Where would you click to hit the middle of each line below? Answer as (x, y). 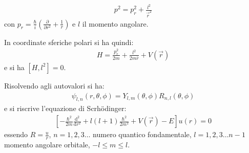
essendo (16, 134)
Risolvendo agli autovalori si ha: (54, 85)
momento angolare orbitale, (47, 144)
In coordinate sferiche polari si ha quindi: (69, 42)
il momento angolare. (115, 23)
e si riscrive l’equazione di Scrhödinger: (65, 108)
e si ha (14, 67)
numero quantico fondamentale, (142, 134)
